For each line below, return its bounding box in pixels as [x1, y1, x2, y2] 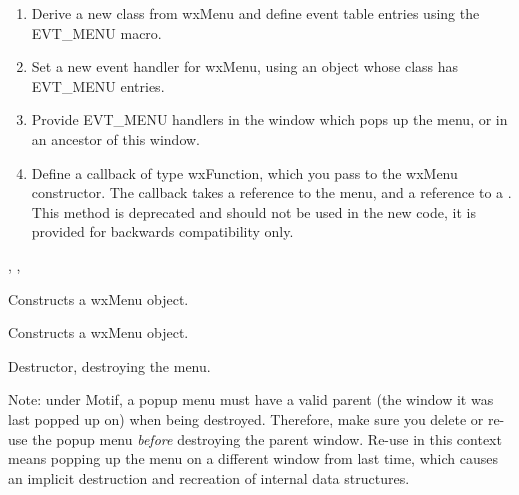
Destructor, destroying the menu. [8, 355, 211, 376]
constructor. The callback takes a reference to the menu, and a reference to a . [31, 182, 512, 203]
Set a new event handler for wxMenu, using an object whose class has [31, 56, 459, 77]
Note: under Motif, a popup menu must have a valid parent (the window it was [8, 389, 494, 410]
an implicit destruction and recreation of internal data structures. [8, 467, 410, 488]
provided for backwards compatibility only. [31, 221, 294, 242]
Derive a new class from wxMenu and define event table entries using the [31, 3, 480, 23]
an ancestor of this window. [31, 128, 200, 149]
